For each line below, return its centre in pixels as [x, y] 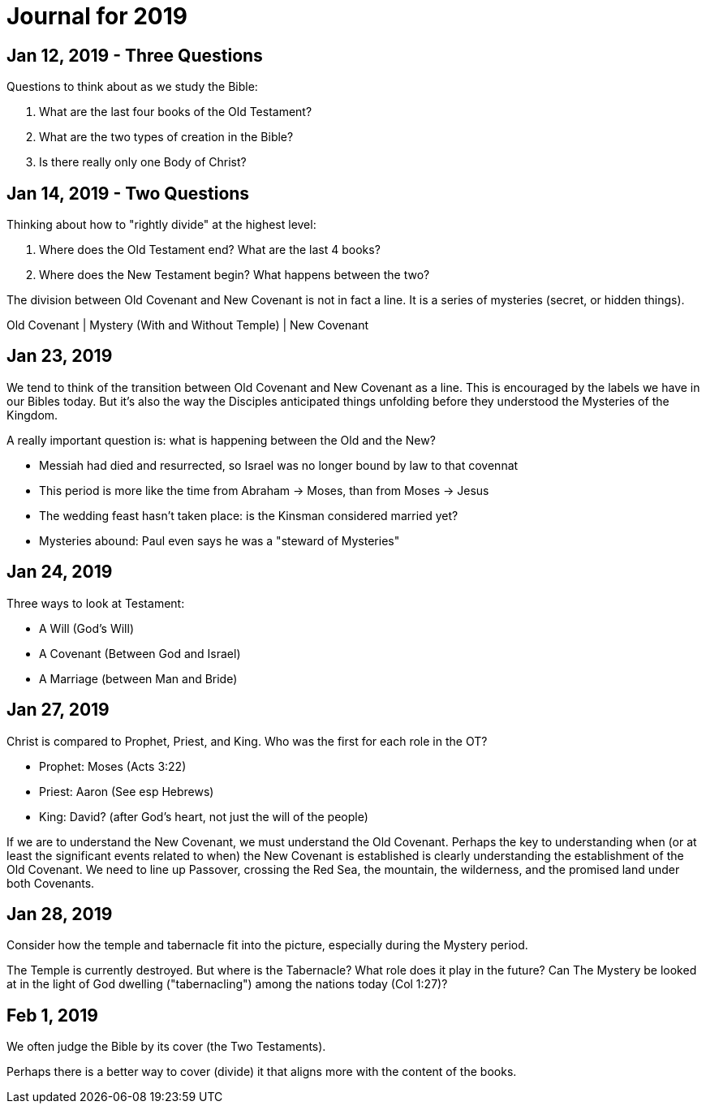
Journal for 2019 [97, 16]
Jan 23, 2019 [60, 356]
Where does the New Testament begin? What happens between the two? [235, 275]
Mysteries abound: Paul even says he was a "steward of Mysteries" [220, 540]
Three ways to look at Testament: [96, 603]
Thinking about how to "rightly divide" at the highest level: [161, 225]
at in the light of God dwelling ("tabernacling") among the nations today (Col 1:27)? [227, 984]
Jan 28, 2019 [60, 914]
